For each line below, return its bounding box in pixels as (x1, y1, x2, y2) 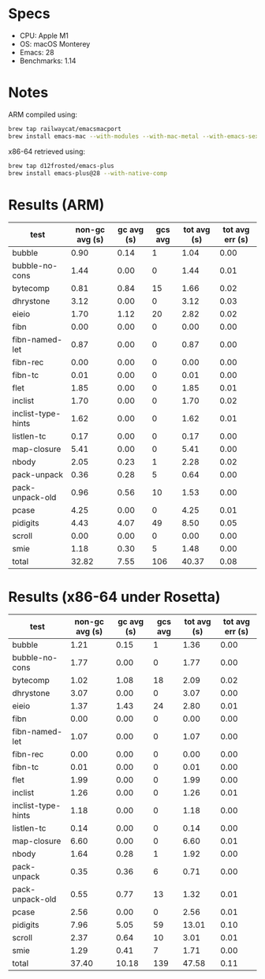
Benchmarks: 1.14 (19, 56, 77, 65)
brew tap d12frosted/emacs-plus (8, 162, 114, 170)
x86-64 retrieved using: (8, 147, 85, 156)
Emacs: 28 (19, 47, 54, 57)
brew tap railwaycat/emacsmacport (8, 125, 122, 133)
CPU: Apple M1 (19, 31, 69, 40)
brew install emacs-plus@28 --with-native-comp (8, 169, 168, 177)
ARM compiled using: (8, 110, 77, 119)
